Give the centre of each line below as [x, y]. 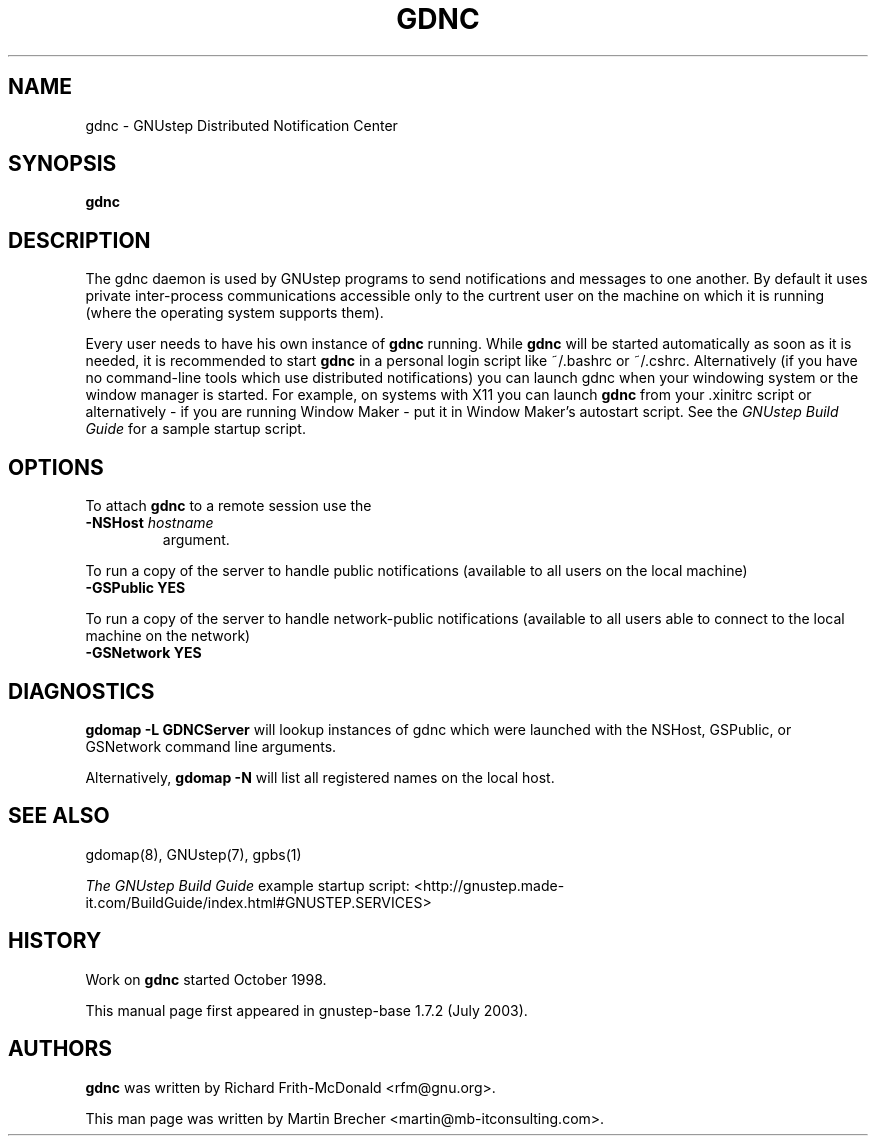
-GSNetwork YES [143, 653]
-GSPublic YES [135, 588]
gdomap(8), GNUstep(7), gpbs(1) [193, 854]
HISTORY [55, 941]
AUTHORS [60, 1049]
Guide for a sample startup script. [195, 429]
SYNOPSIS [62, 164]
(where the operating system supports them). [234, 313]
